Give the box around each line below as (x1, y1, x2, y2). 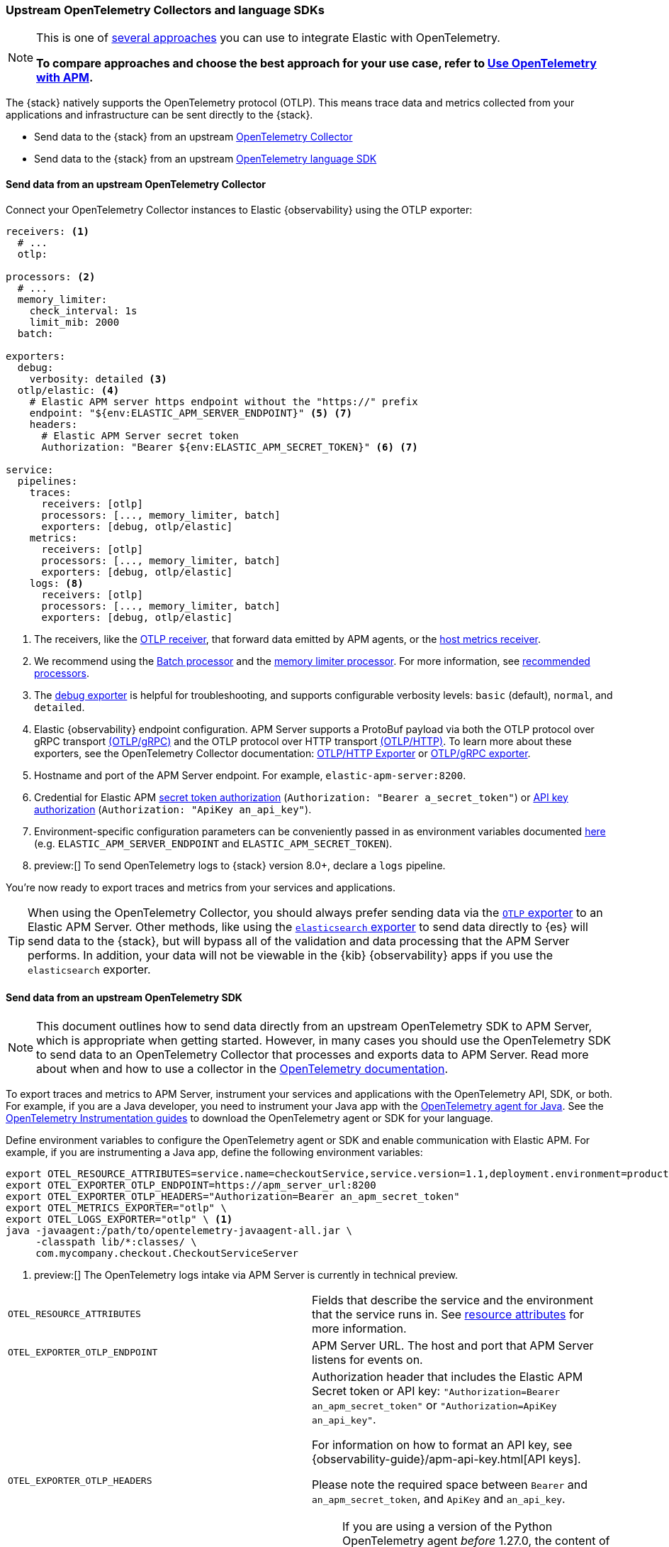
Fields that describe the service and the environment (312, 1292, 593, 1307)
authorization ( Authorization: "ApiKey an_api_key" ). (34, 803, 312, 815)
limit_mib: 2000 (29, 316, 120, 328)
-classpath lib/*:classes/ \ (35, 1235, 197, 1248)
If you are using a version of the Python (342, 1519, 553, 1534)
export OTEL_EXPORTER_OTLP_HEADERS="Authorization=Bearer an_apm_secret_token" (6, 1190, 460, 1202)
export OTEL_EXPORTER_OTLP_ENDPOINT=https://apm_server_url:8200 (6, 1179, 376, 1191)
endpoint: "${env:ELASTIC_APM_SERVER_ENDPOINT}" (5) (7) (29, 407, 352, 419)
